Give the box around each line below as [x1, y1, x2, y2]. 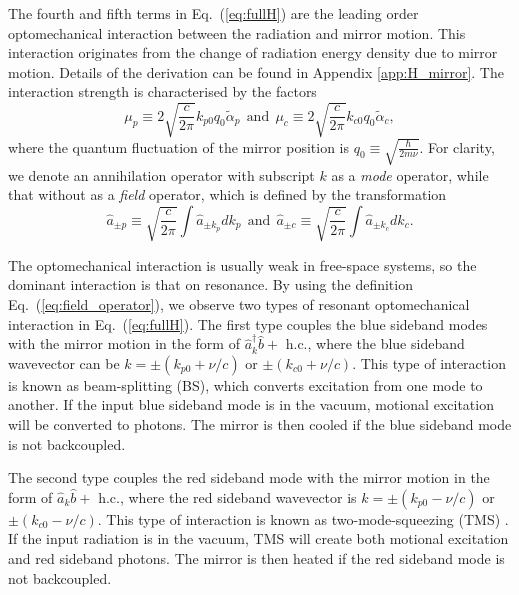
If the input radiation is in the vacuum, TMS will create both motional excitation [8, 528, 509, 549]
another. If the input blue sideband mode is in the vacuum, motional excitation [8, 394, 494, 415]
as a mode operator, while [331, 164, 489, 185]
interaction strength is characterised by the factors [8, 81, 317, 102]
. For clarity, [419, 136, 495, 157]
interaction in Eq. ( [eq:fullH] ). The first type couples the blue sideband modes [8, 313, 488, 334]
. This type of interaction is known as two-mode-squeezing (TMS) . [97, 508, 509, 529]
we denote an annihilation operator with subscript [8, 164, 315, 185]
